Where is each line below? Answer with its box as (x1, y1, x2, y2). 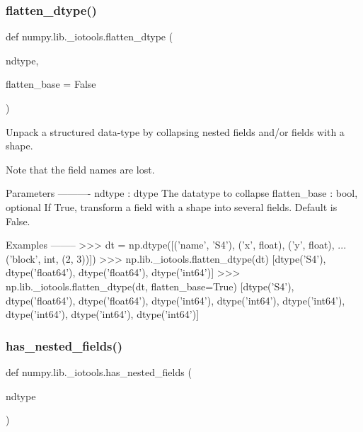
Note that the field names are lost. (6, 161, 155, 176)
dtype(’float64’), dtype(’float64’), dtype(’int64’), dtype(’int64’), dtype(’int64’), (6, 292, 345, 307)
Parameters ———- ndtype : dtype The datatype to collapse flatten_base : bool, (6, 186, 358, 200)
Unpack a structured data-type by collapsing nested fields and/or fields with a (6, 124, 345, 139)
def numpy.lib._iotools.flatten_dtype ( (6, 29, 173, 44)
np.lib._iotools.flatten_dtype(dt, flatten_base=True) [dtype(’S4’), (6, 278, 294, 293)
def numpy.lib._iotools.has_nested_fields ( (6, 364, 192, 379)
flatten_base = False (6, 76, 96, 91)
